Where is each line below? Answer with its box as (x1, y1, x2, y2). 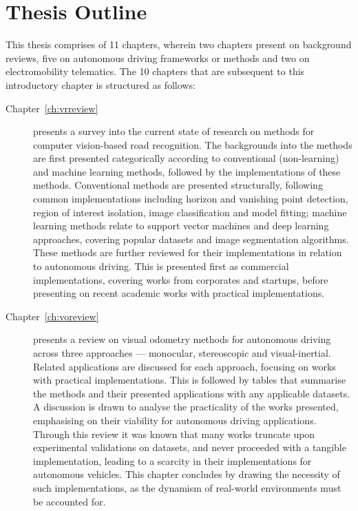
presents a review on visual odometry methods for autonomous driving (33, 332, 331, 346)
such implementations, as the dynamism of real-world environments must (33, 480, 341, 494)
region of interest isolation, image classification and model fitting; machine (33, 205, 347, 219)
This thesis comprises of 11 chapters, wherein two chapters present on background (6, 37, 352, 52)
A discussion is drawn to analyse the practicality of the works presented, (33, 399, 339, 414)
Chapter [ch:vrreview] (6, 101, 98, 115)
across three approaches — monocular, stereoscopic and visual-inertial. (33, 346, 331, 359)
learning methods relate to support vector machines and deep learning (33, 218, 329, 233)
